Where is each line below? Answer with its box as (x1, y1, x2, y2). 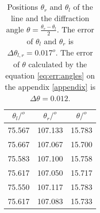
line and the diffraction (11, 12, 89, 24)
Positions (7, 1, 38, 12)
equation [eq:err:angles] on (5, 70, 95, 81)
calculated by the (28, 58, 87, 70)
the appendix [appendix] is (4, 81, 96, 93)
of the (73, 1, 93, 12)
